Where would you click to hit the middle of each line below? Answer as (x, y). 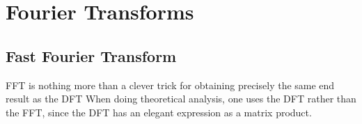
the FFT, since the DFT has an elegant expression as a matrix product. (159, 112)
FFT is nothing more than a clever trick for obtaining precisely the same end (170, 85)
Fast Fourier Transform (91, 55)
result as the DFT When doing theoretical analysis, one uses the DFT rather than (181, 99)
